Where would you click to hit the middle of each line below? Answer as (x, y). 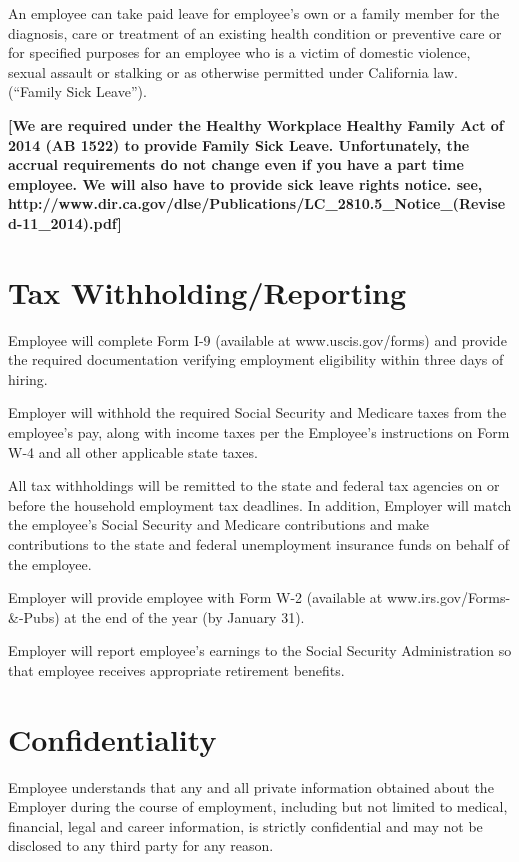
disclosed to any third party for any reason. (141, 845)
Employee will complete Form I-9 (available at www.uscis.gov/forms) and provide (257, 339)
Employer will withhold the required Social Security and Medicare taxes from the (257, 412)
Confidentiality (112, 738)
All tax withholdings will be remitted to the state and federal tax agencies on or (254, 485)
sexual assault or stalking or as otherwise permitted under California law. (233, 71)
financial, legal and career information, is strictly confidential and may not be (245, 825)
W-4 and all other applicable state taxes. (133, 451)
